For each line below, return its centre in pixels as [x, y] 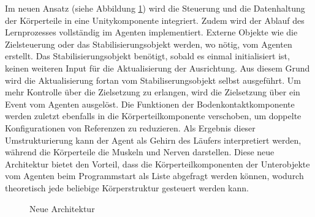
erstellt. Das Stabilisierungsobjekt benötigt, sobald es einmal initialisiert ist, [147, 56]
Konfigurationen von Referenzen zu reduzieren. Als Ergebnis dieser [130, 127]
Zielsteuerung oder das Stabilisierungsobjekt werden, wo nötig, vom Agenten [149, 44]
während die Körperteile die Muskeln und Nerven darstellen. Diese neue [140, 152]
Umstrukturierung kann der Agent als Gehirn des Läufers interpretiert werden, [153, 140]
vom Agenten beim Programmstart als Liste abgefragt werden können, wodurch [154, 176]
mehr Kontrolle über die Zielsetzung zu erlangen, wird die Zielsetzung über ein [153, 92]
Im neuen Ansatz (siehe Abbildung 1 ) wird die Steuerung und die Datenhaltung [155, 8]
